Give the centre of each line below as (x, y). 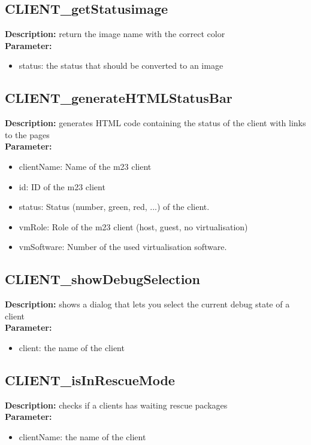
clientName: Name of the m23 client (85, 166)
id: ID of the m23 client (62, 186)
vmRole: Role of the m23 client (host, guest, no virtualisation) (133, 226)
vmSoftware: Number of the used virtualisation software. (123, 247)
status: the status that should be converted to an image (121, 65)
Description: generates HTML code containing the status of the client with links (155, 123)
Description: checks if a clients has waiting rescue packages (116, 405)
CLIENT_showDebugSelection (102, 279)
